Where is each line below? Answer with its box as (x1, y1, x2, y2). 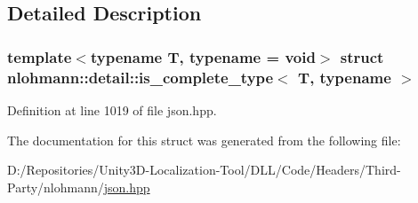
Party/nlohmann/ (7, 177, 104, 196)
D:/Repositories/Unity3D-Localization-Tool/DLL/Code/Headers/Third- (7, 160, 401, 179)
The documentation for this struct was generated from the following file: (7, 130, 401, 149)
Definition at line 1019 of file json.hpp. (7, 100, 217, 119)
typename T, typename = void (90, 45, 316, 67)
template (7, 45, 72, 67)
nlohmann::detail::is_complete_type (7, 66, 274, 88)
